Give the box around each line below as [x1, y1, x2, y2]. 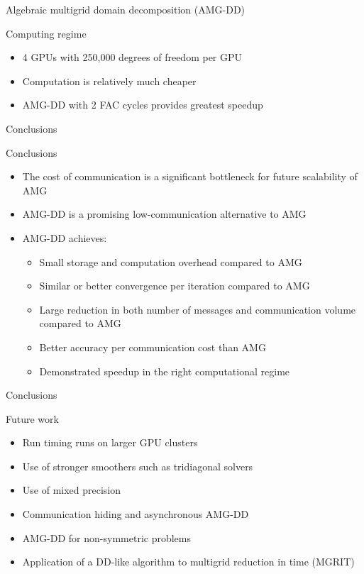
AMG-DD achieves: [22, 230, 107, 245]
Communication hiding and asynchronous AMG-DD [22, 507, 249, 521]
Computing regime [6, 26, 87, 40]
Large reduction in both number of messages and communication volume [39, 302, 356, 316]
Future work [6, 411, 59, 426]
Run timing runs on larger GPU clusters [22, 435, 198, 450]
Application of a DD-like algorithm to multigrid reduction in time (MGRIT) [22, 554, 355, 569]
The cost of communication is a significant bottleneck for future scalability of [22, 169, 358, 184]
